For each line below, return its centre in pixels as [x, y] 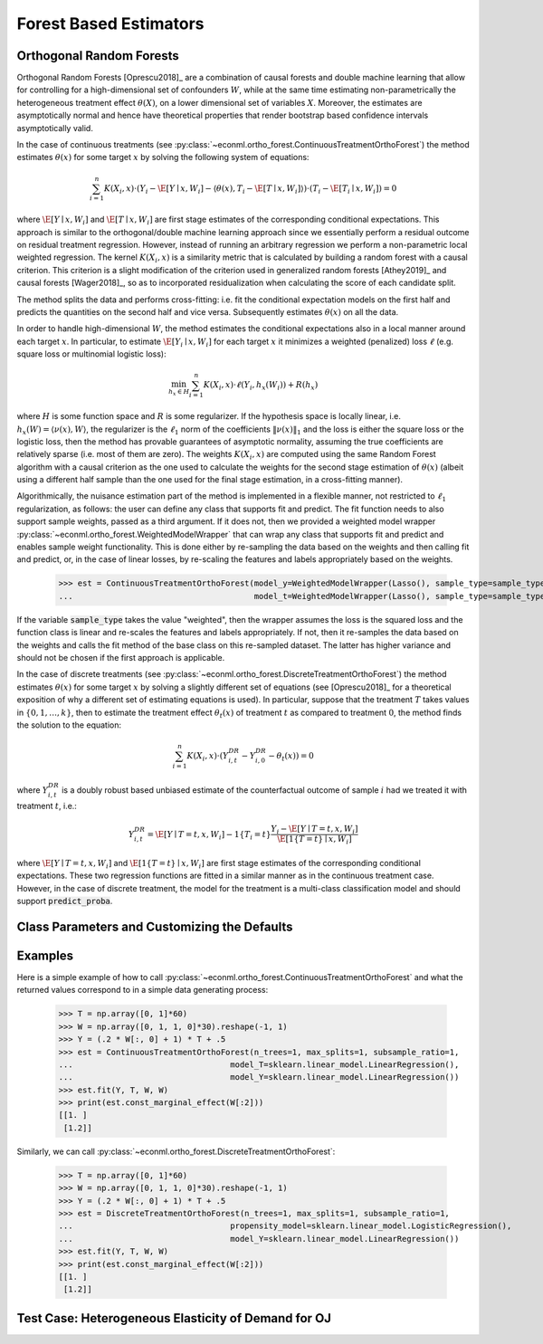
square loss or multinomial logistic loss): [91, 354]
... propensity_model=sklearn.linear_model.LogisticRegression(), [285, 1226]
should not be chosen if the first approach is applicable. [121, 657]
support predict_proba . [65, 901]
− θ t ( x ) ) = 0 [291, 757]
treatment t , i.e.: [47, 806]
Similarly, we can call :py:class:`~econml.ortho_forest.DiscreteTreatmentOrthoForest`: [176, 1151]
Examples [45, 955]
